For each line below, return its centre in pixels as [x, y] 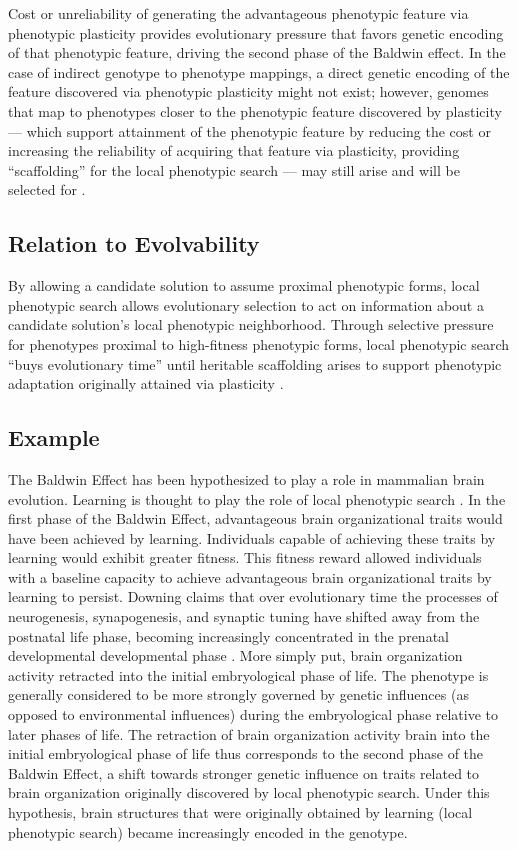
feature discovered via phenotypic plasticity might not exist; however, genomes [248, 91]
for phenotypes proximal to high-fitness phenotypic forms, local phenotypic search [259, 343]
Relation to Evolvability [134, 243]
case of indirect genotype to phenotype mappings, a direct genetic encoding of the [259, 71]
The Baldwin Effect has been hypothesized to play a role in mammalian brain [246, 478]
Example [54, 437]
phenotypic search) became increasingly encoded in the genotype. [208, 831]
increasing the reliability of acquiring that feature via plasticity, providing [234, 150]
